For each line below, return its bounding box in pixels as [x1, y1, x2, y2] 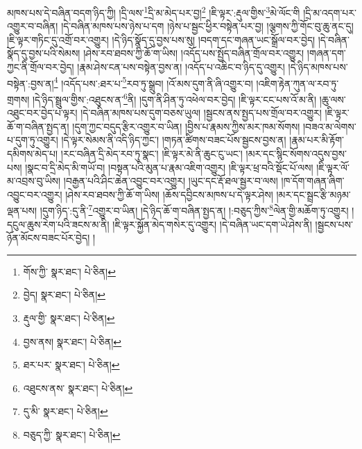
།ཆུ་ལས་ [319, 92, 346, 106]
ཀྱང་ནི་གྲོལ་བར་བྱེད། [7, 60, 74, 74]
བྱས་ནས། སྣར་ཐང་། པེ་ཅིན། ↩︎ [23, 334, 122, 348]
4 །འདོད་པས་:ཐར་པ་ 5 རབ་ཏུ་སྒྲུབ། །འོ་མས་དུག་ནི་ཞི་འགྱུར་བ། [53, 74, 253, 90]
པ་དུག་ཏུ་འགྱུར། [7, 133, 58, 147]
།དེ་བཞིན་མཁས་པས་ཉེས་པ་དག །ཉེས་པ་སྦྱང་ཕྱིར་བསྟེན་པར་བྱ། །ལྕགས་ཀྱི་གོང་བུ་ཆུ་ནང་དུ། [61, 19, 354, 33]
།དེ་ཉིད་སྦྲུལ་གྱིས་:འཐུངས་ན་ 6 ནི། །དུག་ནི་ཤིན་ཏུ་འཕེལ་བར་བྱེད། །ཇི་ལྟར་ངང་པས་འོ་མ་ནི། [32, 90, 317, 106]
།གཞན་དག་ [307, 46, 346, 60]
